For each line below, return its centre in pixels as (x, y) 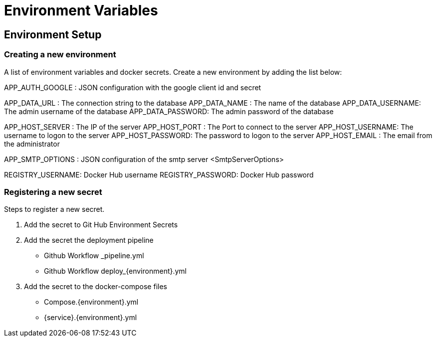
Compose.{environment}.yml (91, 302)
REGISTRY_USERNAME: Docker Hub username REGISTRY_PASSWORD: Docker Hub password (159, 174)
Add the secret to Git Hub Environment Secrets (101, 225)
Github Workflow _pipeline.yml (94, 256)
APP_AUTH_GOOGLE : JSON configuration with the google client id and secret (133, 87)
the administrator (32, 144)
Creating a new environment (60, 55)
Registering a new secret (53, 192)
